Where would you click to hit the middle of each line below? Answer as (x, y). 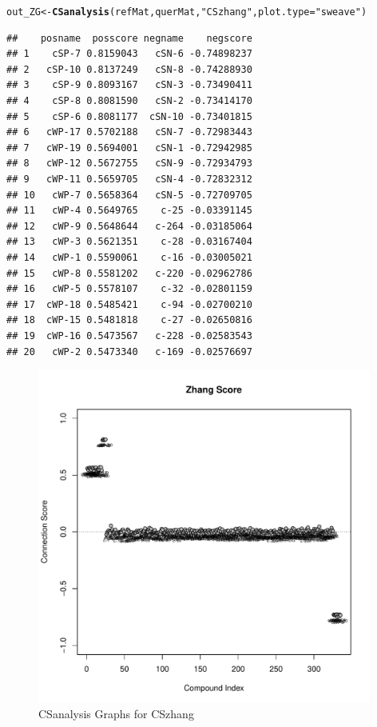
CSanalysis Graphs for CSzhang (116, 714)
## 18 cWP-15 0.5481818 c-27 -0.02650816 (129, 320)
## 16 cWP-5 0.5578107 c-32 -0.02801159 (129, 289)
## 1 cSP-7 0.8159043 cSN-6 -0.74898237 (129, 54)
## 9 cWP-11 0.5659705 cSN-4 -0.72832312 (129, 179)
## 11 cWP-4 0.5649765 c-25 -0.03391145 (129, 211)
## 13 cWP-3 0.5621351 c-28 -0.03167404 (129, 242)
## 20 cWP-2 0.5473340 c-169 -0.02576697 (129, 352)
